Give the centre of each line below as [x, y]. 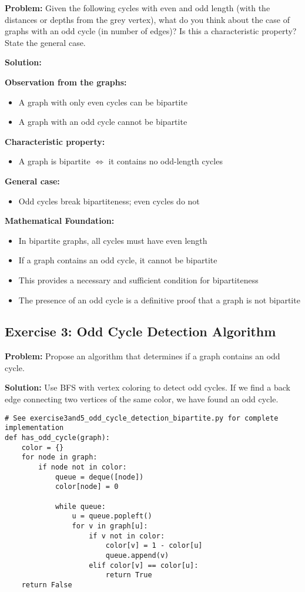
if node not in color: [83, 467]
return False [47, 585]
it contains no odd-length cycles [165, 161]
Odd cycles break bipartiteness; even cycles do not [109, 201]
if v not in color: [127, 536]
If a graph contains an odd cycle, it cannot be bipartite [118, 260]
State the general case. [45, 42]
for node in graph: [59, 457]
